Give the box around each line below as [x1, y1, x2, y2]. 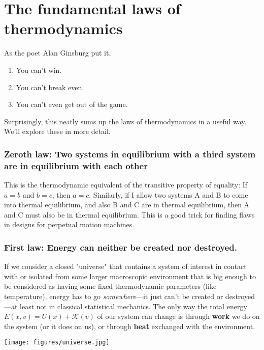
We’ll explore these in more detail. [4, 126, 111, 137]
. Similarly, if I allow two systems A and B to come [89, 189, 248, 200]
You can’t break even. [16, 82, 84, 92]
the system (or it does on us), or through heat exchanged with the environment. [4, 320, 255, 331]
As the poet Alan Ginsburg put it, [4, 47, 111, 58]
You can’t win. [16, 64, 62, 75]
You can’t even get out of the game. [16, 99, 128, 110]
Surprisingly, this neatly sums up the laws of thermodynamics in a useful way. [4, 116, 247, 126]
